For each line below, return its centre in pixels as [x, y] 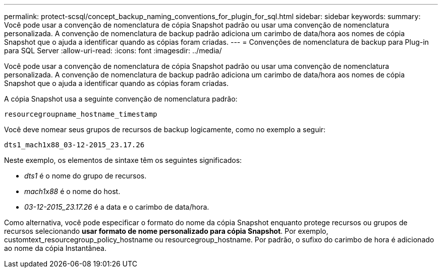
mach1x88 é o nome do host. [72, 191]
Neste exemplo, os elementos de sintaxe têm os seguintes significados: [123, 160]
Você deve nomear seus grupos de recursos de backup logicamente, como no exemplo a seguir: [165, 129]
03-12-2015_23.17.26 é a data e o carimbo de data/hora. [117, 207]
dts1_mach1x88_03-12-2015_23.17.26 [74, 145]
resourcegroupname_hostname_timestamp [81, 114]
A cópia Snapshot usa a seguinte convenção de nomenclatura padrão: [121, 99]
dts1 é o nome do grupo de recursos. [86, 176]
